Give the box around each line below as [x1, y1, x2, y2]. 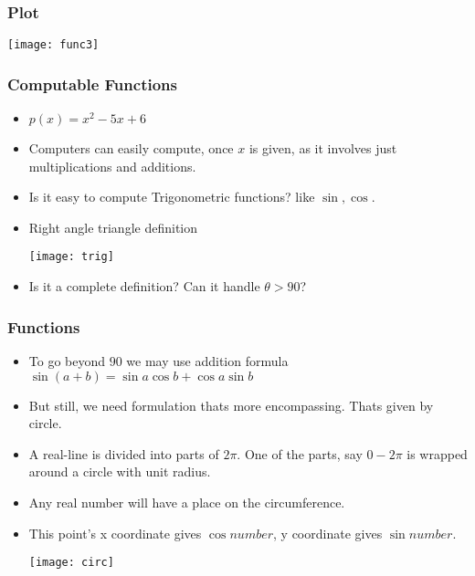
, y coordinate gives [273, 523, 383, 542]
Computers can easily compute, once [28, 139, 234, 158]
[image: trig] [28, 250, 114, 264]
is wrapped [406, 444, 468, 463]
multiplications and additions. [28, 156, 196, 175]
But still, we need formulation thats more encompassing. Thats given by [28, 395, 434, 414]
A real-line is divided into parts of [28, 444, 219, 463]
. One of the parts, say [237, 444, 363, 463]
